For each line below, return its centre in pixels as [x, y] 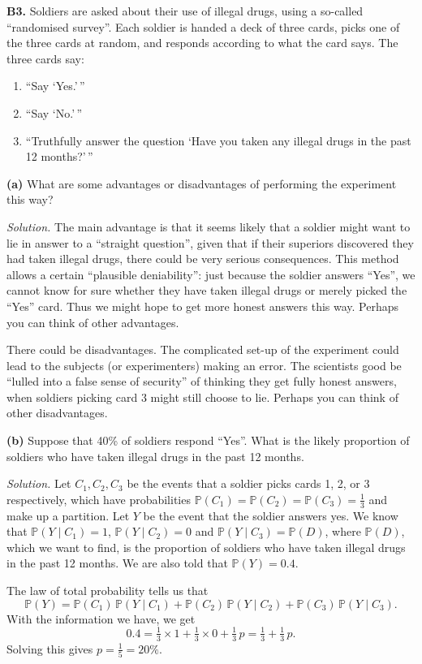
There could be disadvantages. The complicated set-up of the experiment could [203, 349]
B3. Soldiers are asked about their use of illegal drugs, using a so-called [185, 11]
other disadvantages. [57, 413]
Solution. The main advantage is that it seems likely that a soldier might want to [209, 226]
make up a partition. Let [68, 515]
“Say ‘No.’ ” [54, 112]
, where [343, 531]
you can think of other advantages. [93, 322]
